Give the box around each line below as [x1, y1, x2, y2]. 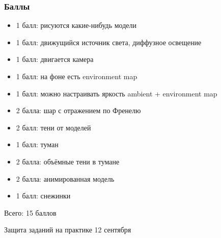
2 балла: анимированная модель [16, 173, 115, 184]
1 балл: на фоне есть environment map [16, 71, 137, 81]
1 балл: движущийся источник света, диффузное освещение [16, 37, 202, 47]
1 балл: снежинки [16, 190, 71, 201]
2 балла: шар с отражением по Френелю [16, 105, 141, 116]
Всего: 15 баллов [4, 207, 57, 218]
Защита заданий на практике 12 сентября [4, 224, 131, 235]
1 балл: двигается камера [16, 54, 94, 64]
